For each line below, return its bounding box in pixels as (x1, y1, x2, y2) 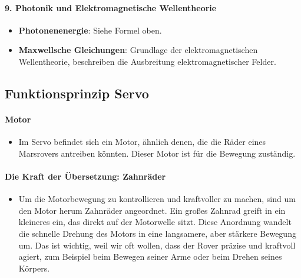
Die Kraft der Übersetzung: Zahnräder (5, 170, 166, 182)
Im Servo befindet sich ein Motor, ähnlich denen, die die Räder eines (18, 135, 266, 148)
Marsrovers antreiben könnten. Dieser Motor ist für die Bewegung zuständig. (18, 147, 296, 159)
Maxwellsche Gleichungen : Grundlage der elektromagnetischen (18, 44, 258, 56)
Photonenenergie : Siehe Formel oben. (18, 24, 162, 36)
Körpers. (18, 262, 50, 274)
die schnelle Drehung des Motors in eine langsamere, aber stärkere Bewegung (18, 227, 296, 239)
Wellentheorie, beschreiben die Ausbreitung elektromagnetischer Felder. (18, 55, 276, 67)
